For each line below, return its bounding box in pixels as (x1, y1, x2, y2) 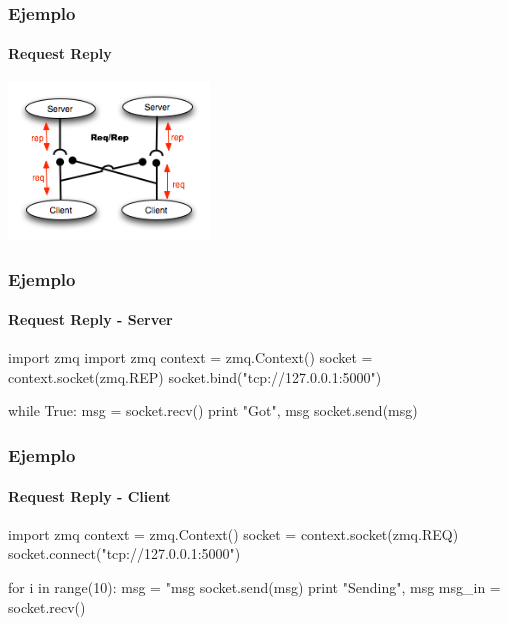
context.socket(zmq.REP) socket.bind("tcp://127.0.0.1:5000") (8, 366, 382, 387)
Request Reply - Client (8, 485, 171, 506)
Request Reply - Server (8, 309, 173, 330)
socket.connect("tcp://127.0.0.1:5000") (8, 543, 241, 564)
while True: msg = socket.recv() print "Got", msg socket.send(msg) (8, 400, 418, 421)
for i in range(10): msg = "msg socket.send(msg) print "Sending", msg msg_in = (8, 576, 501, 597)
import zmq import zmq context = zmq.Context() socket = (8, 347, 373, 368)
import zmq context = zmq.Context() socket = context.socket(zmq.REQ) (8, 523, 459, 544)
